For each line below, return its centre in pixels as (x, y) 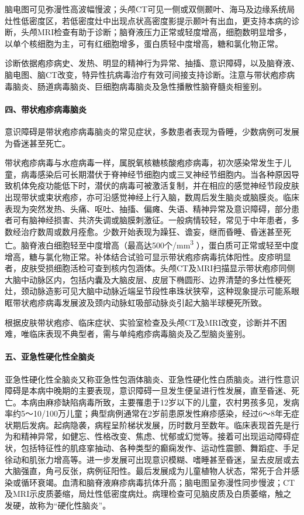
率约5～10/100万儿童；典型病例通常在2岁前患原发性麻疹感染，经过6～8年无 (148, 413)
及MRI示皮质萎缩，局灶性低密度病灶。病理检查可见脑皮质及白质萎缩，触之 (148, 494)
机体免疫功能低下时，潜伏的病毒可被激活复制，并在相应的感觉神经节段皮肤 (156, 185)
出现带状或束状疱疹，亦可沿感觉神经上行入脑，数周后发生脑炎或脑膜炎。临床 (152, 197)
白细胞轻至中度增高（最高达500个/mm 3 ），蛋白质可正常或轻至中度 (172, 244)
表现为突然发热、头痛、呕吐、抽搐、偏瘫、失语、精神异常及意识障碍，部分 (148, 208)
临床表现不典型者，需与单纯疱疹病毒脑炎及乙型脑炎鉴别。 (139, 334)
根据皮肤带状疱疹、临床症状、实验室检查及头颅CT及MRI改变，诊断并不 (142, 322)
